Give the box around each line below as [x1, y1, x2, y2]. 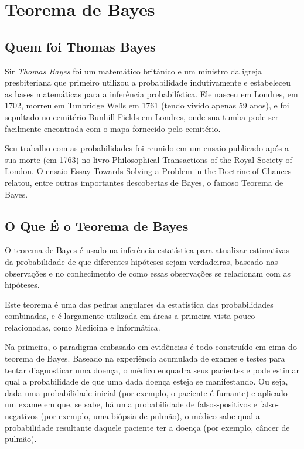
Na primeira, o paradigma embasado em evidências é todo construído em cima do [5, 341, 297, 353]
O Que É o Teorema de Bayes [5, 216, 189, 234]
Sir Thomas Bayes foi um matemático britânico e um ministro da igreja [5, 64, 262, 77]
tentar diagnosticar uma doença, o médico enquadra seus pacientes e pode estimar [5, 363, 299, 376]
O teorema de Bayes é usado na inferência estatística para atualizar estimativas [5, 244, 290, 256]
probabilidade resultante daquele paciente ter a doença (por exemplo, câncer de [5, 421, 290, 433]
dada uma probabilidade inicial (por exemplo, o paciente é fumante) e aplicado [5, 386, 288, 399]
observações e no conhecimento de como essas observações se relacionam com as [5, 267, 291, 279]
